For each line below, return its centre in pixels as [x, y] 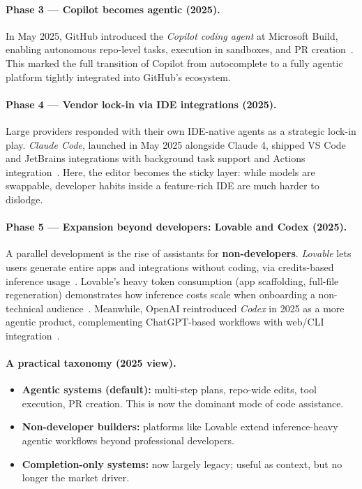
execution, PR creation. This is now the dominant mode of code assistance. [183, 403]
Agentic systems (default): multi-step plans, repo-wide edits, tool [169, 389]
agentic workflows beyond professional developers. [128, 440]
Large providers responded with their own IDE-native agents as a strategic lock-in [181, 130]
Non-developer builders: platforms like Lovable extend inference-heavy [180, 426]
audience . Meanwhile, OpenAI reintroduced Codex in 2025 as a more [195, 308]
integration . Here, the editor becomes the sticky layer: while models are [160, 171]
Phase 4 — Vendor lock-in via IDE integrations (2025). [141, 104]
